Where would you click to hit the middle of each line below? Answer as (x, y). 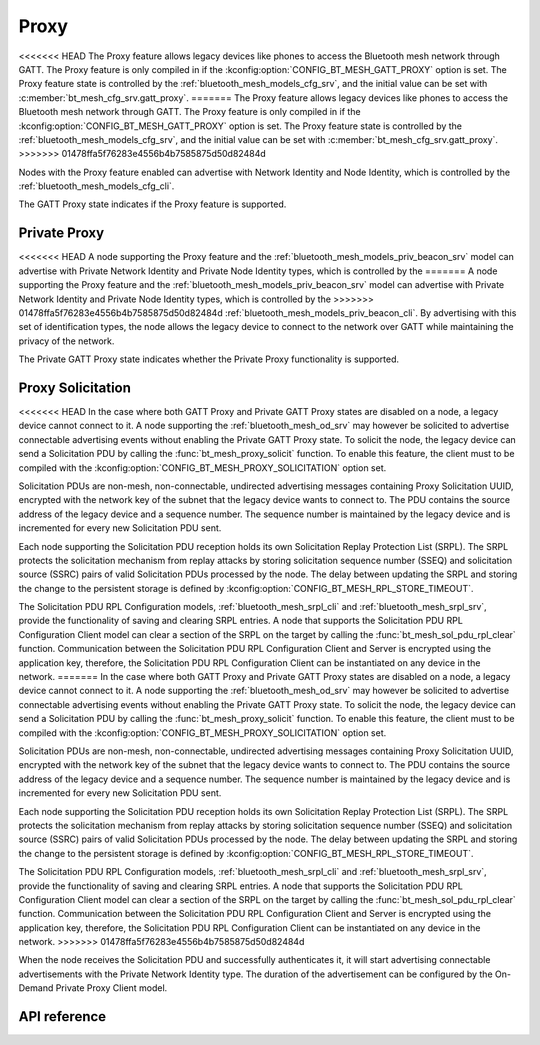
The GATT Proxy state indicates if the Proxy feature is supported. (152, 204)
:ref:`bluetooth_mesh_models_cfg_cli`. (96, 186)
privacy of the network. (66, 341)
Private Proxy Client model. (111, 988)
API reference (62, 1016)
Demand (36, 988)
